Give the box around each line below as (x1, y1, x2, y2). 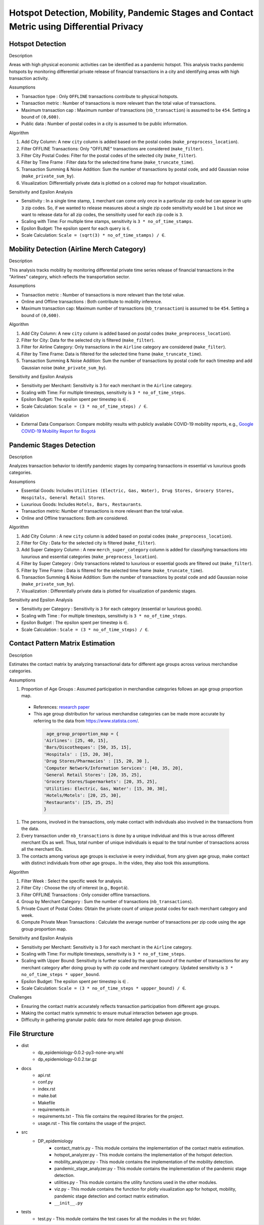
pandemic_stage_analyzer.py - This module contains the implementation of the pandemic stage (54, 1166, 247, 1172)
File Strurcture (9, 1029, 54, 1038)
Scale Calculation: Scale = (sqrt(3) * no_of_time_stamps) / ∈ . (21, 232, 166, 238)
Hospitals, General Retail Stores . (21, 494, 105, 500)
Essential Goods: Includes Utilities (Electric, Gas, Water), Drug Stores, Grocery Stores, (21, 488, 235, 493)
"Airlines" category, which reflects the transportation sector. (9, 273, 131, 279)
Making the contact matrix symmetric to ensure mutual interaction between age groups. (21, 1010, 198, 1016)
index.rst (38, 1086, 56, 1092)
